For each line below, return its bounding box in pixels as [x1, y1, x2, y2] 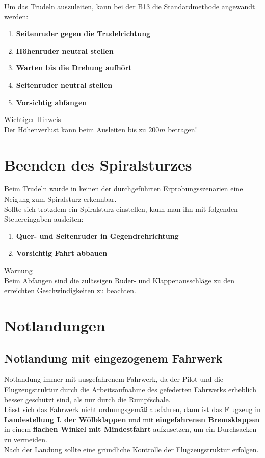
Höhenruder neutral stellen [16, 45, 114, 56]
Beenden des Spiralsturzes [4, 154, 192, 175]
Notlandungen [4, 315, 105, 335]
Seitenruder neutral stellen [16, 79, 113, 90]
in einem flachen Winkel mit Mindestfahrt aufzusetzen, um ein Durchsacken [4, 424, 257, 435]
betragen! [168, 124, 197, 134]
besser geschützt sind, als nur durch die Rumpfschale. [4, 394, 171, 404]
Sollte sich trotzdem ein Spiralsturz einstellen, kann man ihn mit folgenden [4, 203, 238, 214]
